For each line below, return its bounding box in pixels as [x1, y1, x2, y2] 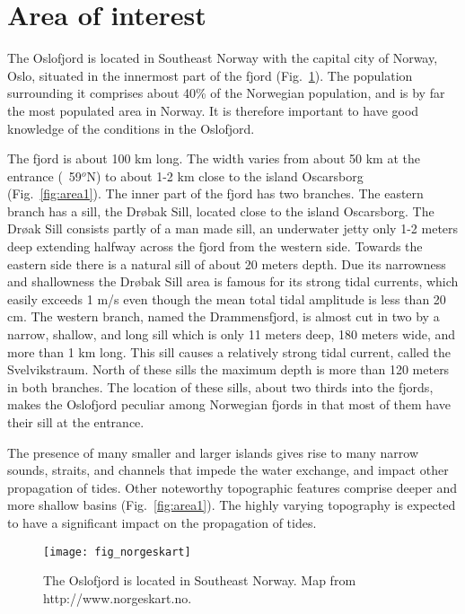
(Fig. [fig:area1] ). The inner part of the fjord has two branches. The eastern [7, 184, 424, 203]
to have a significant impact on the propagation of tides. [7, 513, 317, 531]
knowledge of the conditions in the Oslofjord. [7, 118, 255, 137]
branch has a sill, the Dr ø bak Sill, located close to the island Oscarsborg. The [7, 201, 434, 220]
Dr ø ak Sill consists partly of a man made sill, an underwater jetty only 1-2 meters [7, 219, 459, 238]
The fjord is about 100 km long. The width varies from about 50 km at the [7, 149, 420, 168]
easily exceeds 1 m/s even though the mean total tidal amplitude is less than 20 [7, 289, 446, 308]
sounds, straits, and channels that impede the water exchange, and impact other [7, 460, 449, 479]
